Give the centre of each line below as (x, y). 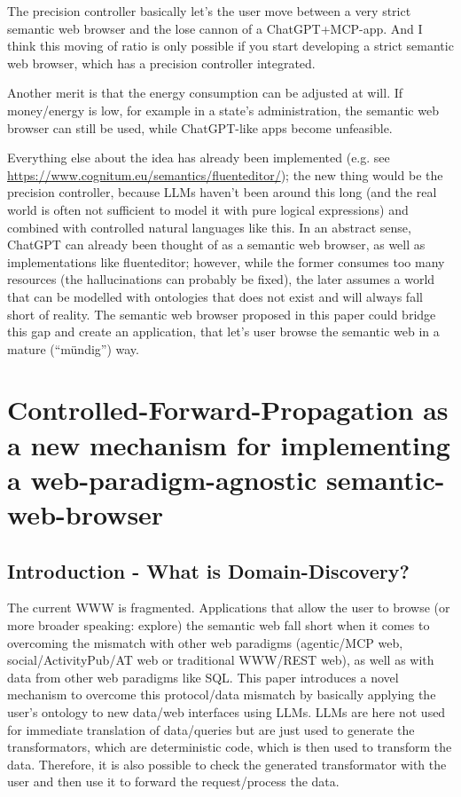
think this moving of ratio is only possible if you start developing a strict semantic (230, 46)
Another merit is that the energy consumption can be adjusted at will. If (205, 93)
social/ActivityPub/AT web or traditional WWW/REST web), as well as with (221, 660)
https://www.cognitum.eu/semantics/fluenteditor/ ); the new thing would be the (225, 174)
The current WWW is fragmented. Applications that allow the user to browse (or (229, 608)
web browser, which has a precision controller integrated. (161, 63)
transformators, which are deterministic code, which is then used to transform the (230, 747)
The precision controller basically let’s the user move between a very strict (209, 11)
